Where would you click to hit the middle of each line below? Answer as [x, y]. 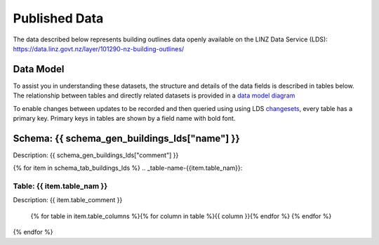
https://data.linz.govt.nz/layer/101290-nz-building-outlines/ [99, 48]
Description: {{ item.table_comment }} [68, 200]
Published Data [58, 18]
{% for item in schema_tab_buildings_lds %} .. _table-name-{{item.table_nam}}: [128, 168]
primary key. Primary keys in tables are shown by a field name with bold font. [124, 119]
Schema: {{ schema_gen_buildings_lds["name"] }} [126, 138]
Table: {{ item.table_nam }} [60, 186]
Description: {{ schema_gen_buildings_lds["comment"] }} [96, 155]
